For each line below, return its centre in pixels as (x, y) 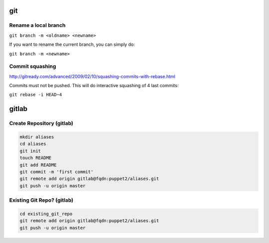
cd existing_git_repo (46, 214)
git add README (38, 165)
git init (30, 151)
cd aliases (33, 144)
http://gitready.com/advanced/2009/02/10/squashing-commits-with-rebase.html (92, 76)
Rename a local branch (37, 25)
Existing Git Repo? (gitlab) (41, 200)
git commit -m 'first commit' (57, 172)
